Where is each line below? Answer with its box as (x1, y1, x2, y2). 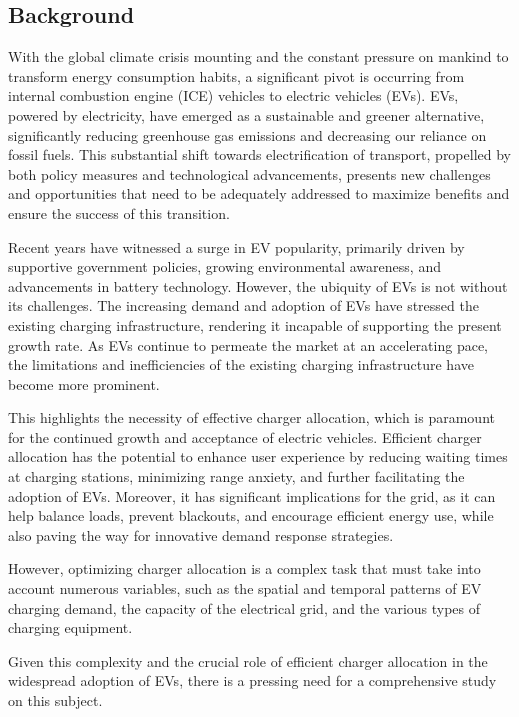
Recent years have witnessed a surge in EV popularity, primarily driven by (8, 236, 465, 257)
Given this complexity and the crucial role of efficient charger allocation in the (8, 650, 488, 671)
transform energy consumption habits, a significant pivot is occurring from (8, 65, 465, 86)
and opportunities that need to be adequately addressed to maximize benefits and (8, 183, 510, 204)
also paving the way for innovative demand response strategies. (8, 524, 394, 545)
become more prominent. (8, 373, 160, 394)
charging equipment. (8, 617, 133, 638)
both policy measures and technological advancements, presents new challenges (8, 163, 491, 184)
